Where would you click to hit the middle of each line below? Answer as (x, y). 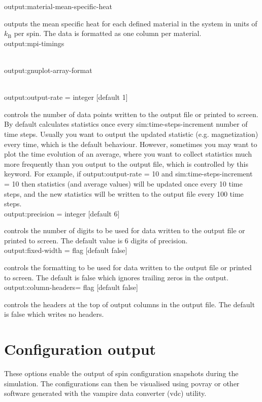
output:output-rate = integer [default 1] (66, 97)
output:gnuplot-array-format (48, 70)
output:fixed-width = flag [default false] (66, 250)
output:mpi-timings (34, 43)
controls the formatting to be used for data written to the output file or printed (128, 267)
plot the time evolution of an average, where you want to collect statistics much (128, 154)
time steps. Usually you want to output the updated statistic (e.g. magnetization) (131, 134)
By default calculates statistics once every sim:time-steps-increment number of (126, 124)
